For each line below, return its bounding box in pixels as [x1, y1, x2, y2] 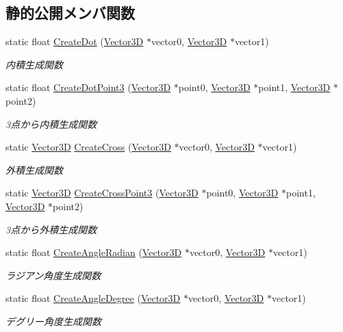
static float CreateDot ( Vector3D [5, 34, 144, 49]
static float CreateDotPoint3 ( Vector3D [5, 80, 171, 94]
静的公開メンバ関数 [5, 2, 135, 23]
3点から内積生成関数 [5, 116, 97, 131]
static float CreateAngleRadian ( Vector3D [5, 245, 182, 259]
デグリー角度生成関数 [5, 314, 101, 328]
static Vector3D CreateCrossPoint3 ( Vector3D [5, 186, 199, 200]
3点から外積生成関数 [5, 222, 97, 236]
